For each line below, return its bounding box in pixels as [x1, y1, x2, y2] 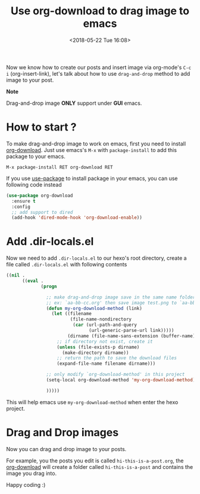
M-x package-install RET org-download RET [6, 164, 113, 170]
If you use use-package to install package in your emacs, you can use [6, 175, 178, 182]
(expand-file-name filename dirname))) [57, 361, 156, 367]
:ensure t [11, 198, 36, 204]
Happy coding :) [6, 481, 46, 488]
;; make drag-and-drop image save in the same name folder [46, 294, 196, 300]
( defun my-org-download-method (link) [46, 305, 143, 311]
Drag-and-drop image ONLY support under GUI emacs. [6, 100, 142, 107]
